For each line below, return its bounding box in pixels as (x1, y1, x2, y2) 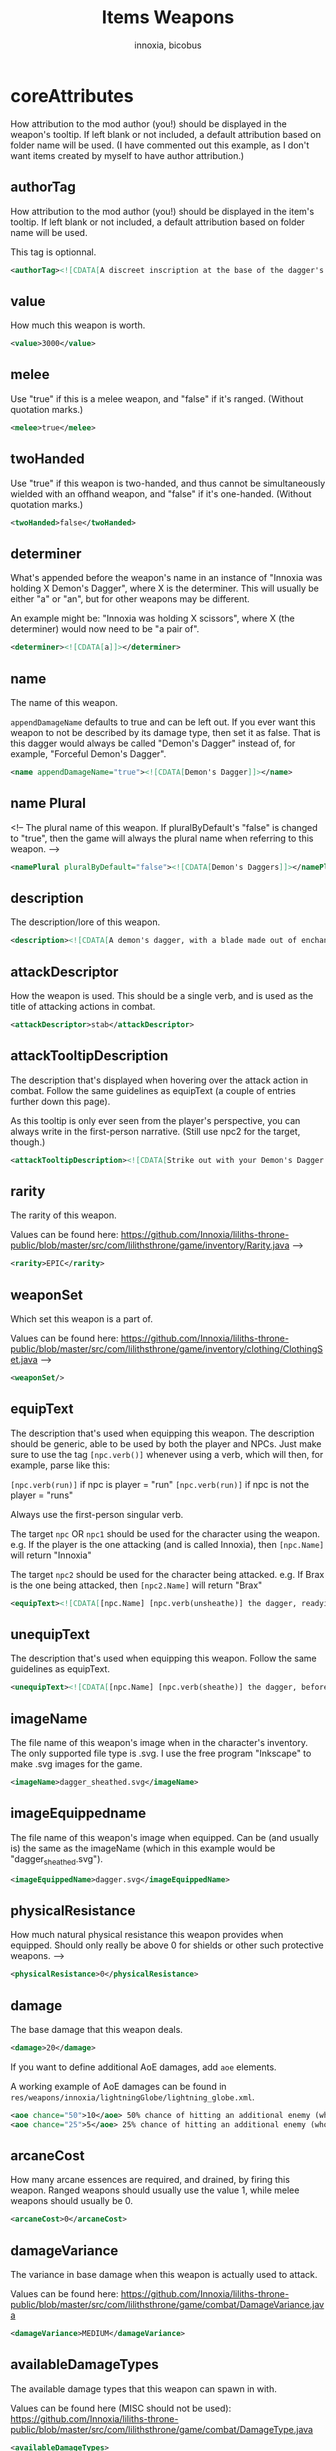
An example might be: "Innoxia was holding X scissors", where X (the (10, 612, 295, 625)
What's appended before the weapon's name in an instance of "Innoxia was (10, 572, 323, 584)
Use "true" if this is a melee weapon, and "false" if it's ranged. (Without (10, 392, 304, 405)
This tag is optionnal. (10, 246, 97, 258)
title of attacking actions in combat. (10, 1001, 156, 1012)
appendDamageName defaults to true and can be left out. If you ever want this (10, 716, 316, 728)
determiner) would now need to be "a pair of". (10, 623, 200, 635)
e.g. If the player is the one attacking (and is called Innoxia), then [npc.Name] (10, 1538, 325, 1550)
